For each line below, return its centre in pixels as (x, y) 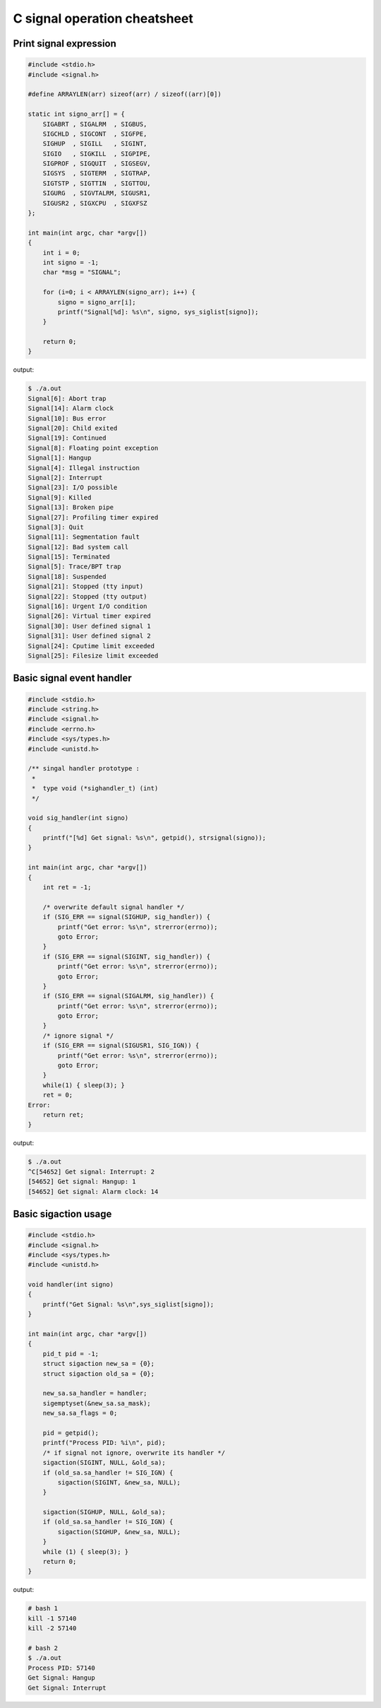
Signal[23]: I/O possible (73, 487)
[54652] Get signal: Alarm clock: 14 (93, 1192)
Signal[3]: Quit (56, 527)
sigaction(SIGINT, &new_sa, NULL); (119, 1482)
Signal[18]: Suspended (67, 577)
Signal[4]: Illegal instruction (84, 468)
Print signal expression (65, 43)
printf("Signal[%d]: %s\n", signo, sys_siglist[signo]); (158, 312)
